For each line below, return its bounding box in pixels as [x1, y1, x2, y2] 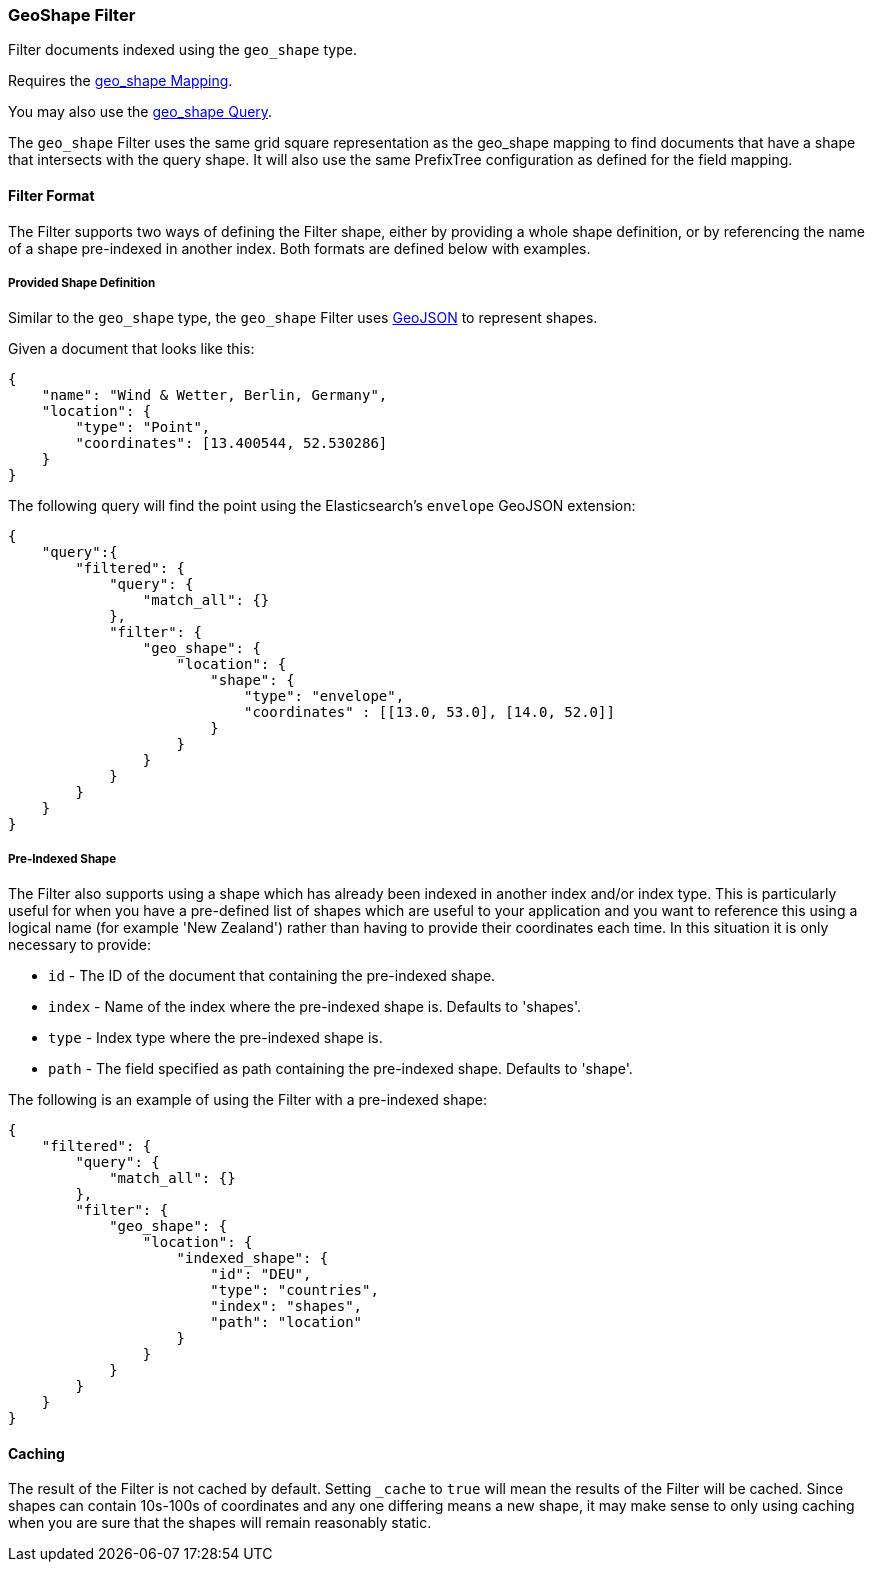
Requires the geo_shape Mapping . [8, 72, 233, 90]
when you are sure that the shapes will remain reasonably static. [8, 1514, 432, 1532]
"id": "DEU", [210, 1266, 312, 1283]
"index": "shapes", [210, 1298, 363, 1315]
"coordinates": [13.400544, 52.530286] [75, 435, 388, 452]
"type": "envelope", [244, 688, 405, 705]
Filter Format [8, 186, 95, 204]
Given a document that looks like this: [8, 340, 255, 358]
